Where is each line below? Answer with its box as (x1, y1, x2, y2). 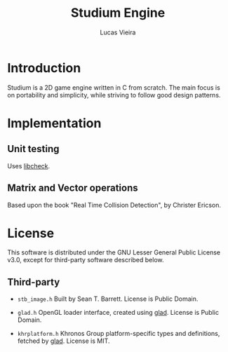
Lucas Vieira (100, 28, 136, 36)
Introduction (7, 60, 81, 76)
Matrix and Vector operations (7, 182, 138, 194)
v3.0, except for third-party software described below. (7, 256, 164, 264)
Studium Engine (70, 5, 166, 21)
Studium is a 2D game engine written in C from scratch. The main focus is (7, 83, 221, 92)
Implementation (7, 115, 102, 131)
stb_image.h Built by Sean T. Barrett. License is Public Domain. (17, 295, 199, 303)
